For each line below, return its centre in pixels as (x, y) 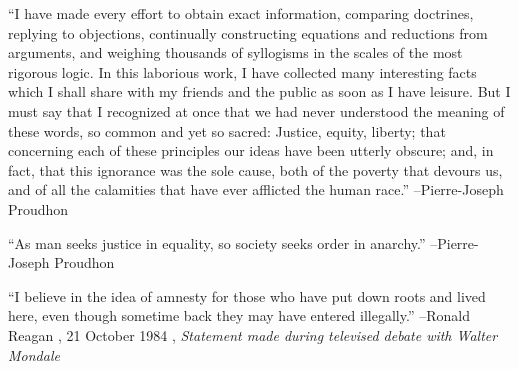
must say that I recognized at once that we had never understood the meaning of (256, 110)
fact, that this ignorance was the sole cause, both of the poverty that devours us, (255, 169)
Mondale (34, 354)
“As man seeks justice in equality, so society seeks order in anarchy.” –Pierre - (243, 242)
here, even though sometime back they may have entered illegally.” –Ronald (239, 315)
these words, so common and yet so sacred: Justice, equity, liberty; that (227, 130)
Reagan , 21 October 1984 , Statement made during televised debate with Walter (253, 334)
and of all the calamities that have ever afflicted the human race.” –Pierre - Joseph (256, 189)
